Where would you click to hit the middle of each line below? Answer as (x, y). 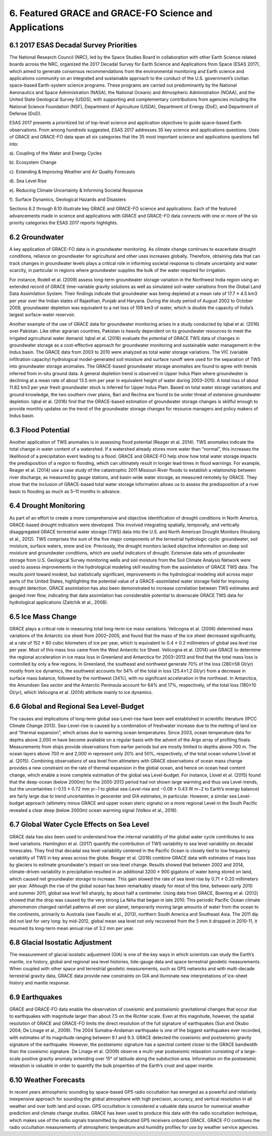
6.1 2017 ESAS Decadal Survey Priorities (73, 45)
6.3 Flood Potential (40, 430)
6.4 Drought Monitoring (47, 506)
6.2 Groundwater (37, 237)
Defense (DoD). (25, 113)
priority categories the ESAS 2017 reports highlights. (64, 223)
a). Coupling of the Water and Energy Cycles (55, 153)
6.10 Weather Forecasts (47, 1080)
